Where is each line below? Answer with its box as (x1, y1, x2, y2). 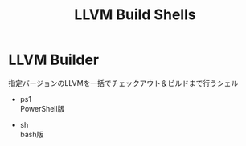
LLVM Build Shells (74, 6, 196, 24)
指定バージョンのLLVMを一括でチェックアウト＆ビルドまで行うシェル (8, 78, 239, 87)
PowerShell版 (19, 103, 65, 113)
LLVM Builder (8, 51, 99, 69)
